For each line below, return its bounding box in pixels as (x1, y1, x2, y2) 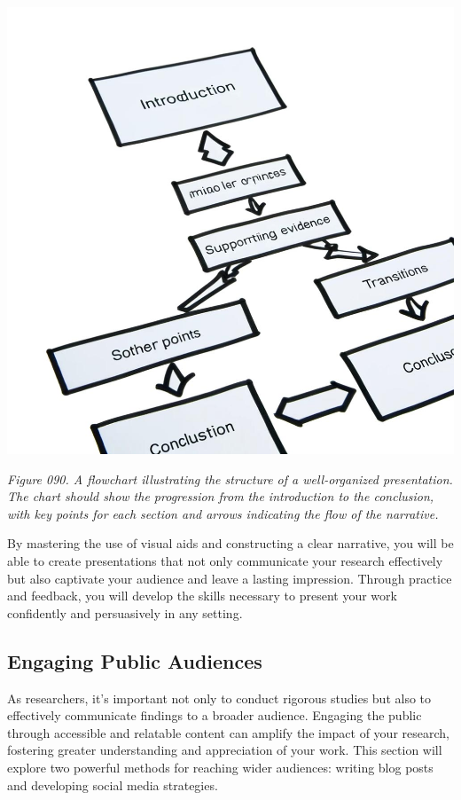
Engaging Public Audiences (7, 647, 262, 674)
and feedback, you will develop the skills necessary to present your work (7, 586, 397, 605)
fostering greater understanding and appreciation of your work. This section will (7, 741, 442, 759)
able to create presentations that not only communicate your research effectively (7, 551, 443, 569)
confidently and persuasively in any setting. (7, 603, 243, 622)
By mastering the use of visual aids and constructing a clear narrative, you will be (7, 534, 454, 553)
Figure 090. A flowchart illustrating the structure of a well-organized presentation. (7, 469, 453, 488)
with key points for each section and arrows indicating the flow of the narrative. (7, 504, 439, 522)
